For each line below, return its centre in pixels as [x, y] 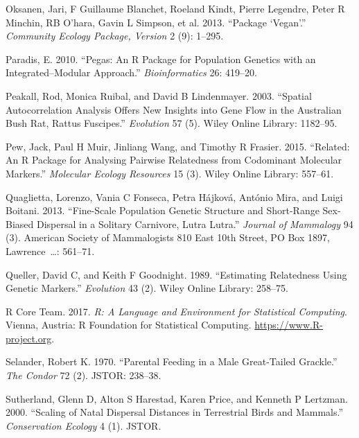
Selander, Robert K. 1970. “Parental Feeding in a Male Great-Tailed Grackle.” [172, 361]
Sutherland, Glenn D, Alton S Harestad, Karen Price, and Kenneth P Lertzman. [177, 398]
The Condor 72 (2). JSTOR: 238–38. [84, 375]
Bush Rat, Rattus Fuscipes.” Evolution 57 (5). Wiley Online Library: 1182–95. [172, 123]
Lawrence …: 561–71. [50, 251]
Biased [20, 224]
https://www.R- [289, 325]
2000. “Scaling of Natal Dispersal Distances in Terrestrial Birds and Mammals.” [175, 412]
